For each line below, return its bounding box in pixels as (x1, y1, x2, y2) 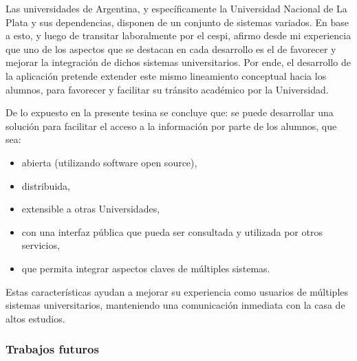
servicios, (21, 238, 60, 252)
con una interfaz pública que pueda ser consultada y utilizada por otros (21, 224, 323, 239)
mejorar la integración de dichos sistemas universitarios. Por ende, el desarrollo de (6, 55, 351, 69)
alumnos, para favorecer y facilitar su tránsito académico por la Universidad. (6, 82, 329, 96)
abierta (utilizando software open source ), (21, 155, 197, 169)
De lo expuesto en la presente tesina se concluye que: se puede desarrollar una (6, 105, 334, 120)
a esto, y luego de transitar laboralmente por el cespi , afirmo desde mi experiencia (6, 28, 351, 43)
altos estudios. (6, 311, 65, 325)
